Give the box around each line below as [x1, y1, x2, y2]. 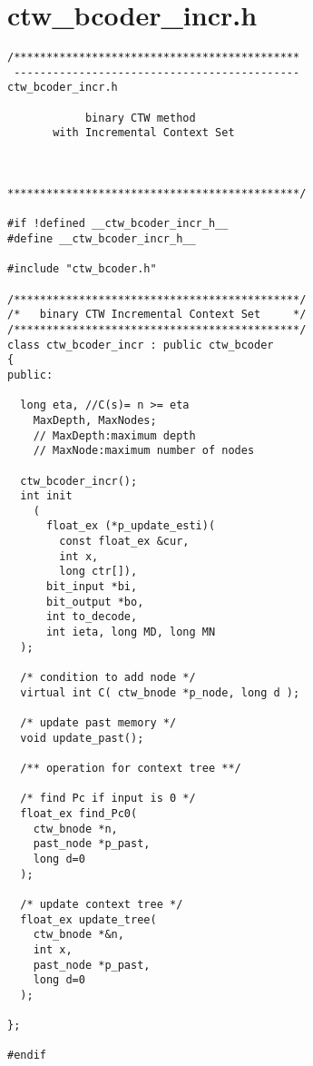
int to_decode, [45, 610, 138, 624]
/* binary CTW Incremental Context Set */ [7, 308, 307, 321]
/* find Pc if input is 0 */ [20, 792, 196, 805]
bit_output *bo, [45, 595, 144, 608]
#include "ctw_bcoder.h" [7, 262, 157, 276]
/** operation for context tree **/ [20, 761, 241, 775]
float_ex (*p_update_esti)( [45, 519, 216, 533]
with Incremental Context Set [53, 126, 235, 140]
